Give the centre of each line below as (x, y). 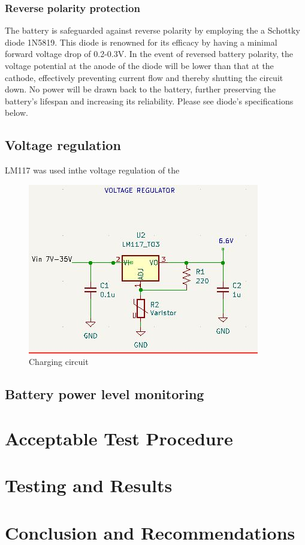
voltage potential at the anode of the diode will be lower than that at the (139, 65)
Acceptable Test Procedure (119, 438)
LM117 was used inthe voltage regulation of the (92, 170)
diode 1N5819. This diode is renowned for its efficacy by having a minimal (141, 42)
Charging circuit (59, 362)
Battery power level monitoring (105, 394)
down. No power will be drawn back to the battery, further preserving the (140, 89)
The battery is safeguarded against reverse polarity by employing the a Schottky (152, 30)
